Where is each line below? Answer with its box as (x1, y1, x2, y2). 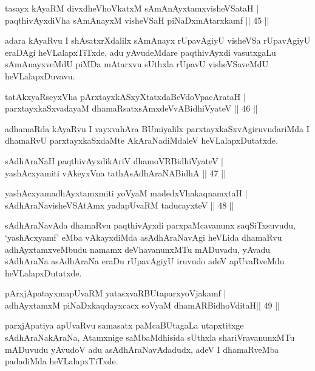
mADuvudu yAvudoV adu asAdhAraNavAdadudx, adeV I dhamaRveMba (5, 343, 279, 355)
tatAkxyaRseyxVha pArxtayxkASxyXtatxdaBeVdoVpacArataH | (5, 90, 246, 102)
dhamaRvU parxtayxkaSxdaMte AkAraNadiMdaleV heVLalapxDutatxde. (5, 134, 278, 147)
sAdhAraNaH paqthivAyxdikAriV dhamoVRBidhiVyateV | (5, 154, 223, 167)
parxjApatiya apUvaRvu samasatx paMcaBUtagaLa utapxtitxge (5, 319, 244, 332)
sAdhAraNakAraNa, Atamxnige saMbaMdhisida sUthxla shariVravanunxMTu (5, 331, 295, 344)
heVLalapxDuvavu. (5, 69, 75, 82)
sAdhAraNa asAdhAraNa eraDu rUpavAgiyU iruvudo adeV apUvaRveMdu (5, 255, 285, 267)
